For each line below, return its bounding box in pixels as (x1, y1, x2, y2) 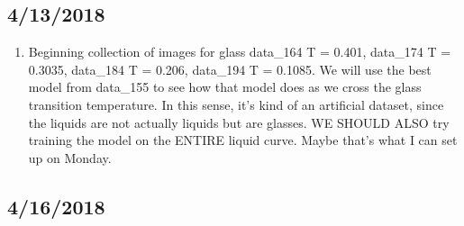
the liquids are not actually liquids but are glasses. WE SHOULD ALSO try (28, 113, 450, 131)
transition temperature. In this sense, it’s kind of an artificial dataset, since (28, 95, 444, 113)
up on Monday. (28, 148, 112, 167)
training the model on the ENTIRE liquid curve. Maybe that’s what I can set (28, 131, 458, 149)
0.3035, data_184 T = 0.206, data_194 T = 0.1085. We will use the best (28, 59, 432, 78)
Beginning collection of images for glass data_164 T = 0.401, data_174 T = (28, 42, 451, 61)
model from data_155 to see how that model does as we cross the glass (28, 77, 422, 96)
